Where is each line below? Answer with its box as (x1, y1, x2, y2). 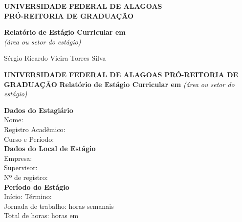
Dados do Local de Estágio (4, 143, 96, 154)
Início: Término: (4, 191, 52, 201)
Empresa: (4, 153, 32, 163)
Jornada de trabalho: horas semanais (4, 200, 114, 211)
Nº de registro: (4, 172, 48, 182)
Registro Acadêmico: (4, 124, 66, 134)
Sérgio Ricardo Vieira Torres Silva (4, 53, 106, 63)
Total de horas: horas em (4, 210, 79, 221)
